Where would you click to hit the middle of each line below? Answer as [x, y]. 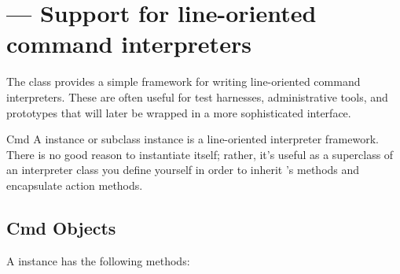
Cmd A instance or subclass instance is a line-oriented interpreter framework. [193, 139]
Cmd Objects [61, 227]
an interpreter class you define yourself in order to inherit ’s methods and [183, 170]
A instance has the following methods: [98, 260]
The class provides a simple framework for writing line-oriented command [183, 81]
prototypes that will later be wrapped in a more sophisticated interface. [179, 112]
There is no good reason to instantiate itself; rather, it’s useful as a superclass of [200, 154]
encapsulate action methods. [75, 185]
